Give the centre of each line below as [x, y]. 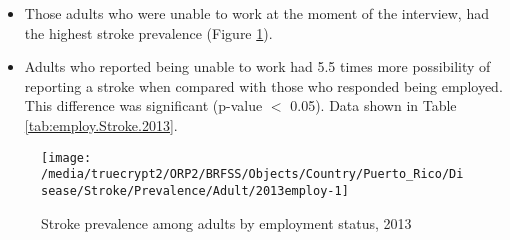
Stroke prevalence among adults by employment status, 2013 [226, 222]
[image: [66, 157]
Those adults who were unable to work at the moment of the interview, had [256, 13]
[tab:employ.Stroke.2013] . [101, 124]
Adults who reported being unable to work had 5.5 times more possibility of [257, 66]
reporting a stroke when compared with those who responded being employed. [263, 85]
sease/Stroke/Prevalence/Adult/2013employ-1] [195, 190]
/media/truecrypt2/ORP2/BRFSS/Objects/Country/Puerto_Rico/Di [252, 174]
